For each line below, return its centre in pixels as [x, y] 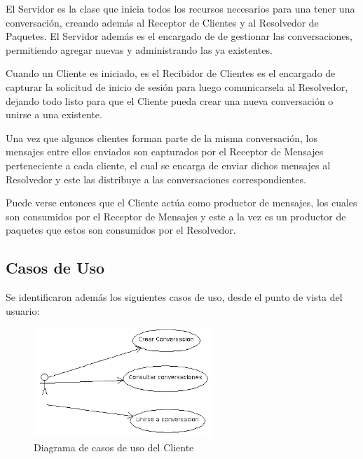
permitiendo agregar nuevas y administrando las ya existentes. [139, 49]
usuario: [23, 310]
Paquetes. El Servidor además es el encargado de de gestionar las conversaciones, [179, 36]
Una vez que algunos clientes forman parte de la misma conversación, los [162, 137]
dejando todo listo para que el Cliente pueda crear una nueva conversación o [170, 100]
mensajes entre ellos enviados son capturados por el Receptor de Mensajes [165, 151]
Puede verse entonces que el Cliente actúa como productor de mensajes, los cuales [181, 203]
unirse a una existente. [54, 114]
